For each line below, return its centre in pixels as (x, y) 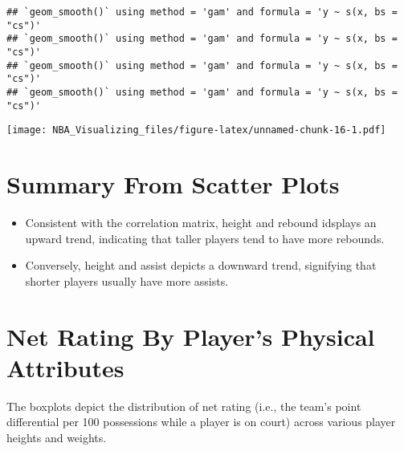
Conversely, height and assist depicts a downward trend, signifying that (201, 265)
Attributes (65, 367)
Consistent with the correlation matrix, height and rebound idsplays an (201, 223)
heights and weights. (57, 437)
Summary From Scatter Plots (173, 184)
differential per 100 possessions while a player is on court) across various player (201, 422)
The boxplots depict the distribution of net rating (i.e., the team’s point (184, 406)
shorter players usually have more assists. (127, 280)
